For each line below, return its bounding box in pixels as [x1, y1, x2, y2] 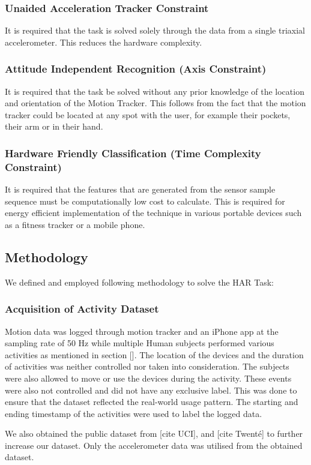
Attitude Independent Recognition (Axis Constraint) [5, 61, 267, 76]
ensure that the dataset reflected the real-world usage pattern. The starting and [5, 395, 298, 408]
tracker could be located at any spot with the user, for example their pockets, [5, 108, 291, 121]
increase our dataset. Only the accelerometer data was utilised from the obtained [5, 439, 303, 451]
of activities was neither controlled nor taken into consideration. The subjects [5, 360, 289, 373]
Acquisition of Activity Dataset [5, 301, 159, 316]
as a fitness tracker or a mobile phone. [5, 218, 145, 230]
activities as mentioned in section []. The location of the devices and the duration [5, 348, 304, 361]
